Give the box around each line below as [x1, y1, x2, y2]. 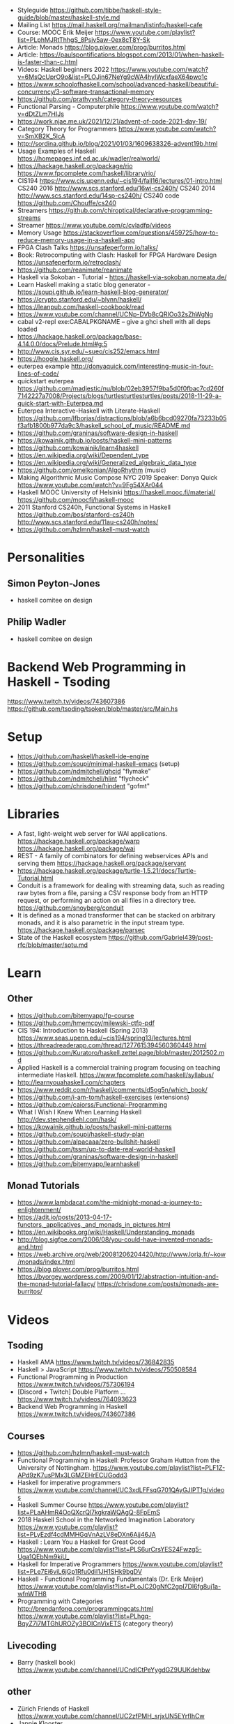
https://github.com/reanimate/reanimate [17, 265, 132, 274]
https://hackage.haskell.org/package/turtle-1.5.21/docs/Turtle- [17, 866, 197, 875]
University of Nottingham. [17, 1464, 92, 1472]
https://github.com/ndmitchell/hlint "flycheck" [17, 774, 150, 783]
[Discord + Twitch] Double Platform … [17, 1387, 126, 1396]
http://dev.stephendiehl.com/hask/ [17, 1115, 117, 1123]
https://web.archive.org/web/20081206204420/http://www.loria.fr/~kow [17, 1250, 226, 1259]
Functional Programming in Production [17, 1373, 128, 1381]
